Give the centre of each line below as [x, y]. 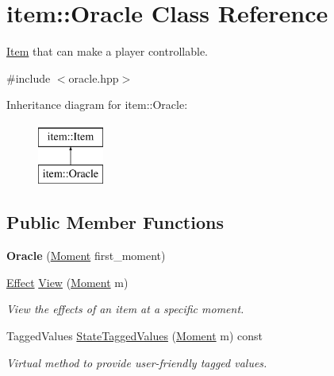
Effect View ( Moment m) [67, 282]
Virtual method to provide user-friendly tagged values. [137, 362]
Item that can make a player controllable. [107, 51]
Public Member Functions [115, 222]
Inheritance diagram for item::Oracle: [97, 105]
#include [29, 78]
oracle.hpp [94, 78]
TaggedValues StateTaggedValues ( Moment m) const [135, 336]
